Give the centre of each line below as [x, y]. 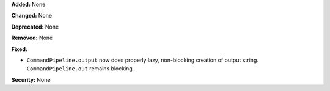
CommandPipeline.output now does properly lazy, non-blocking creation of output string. [143, 60]
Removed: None [32, 38]
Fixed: [19, 49]
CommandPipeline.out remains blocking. [80, 69]
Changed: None [31, 16]
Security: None [31, 79]
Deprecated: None [35, 27]
